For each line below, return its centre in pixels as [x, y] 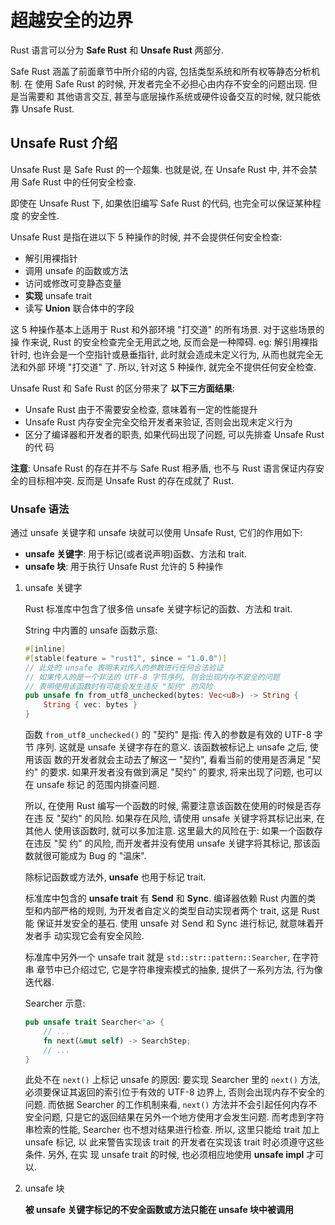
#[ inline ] [45, 649]
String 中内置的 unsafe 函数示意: [91, 630]
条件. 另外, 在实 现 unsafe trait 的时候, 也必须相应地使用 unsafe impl [164, 1155]
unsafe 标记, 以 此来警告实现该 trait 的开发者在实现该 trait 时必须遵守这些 [174, 1142]
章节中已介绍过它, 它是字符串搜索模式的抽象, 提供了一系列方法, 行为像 [179, 970]
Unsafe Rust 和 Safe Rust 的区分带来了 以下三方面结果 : [122, 388]
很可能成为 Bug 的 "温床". [94, 856]
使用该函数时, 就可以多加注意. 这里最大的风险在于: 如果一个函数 [184, 831]
